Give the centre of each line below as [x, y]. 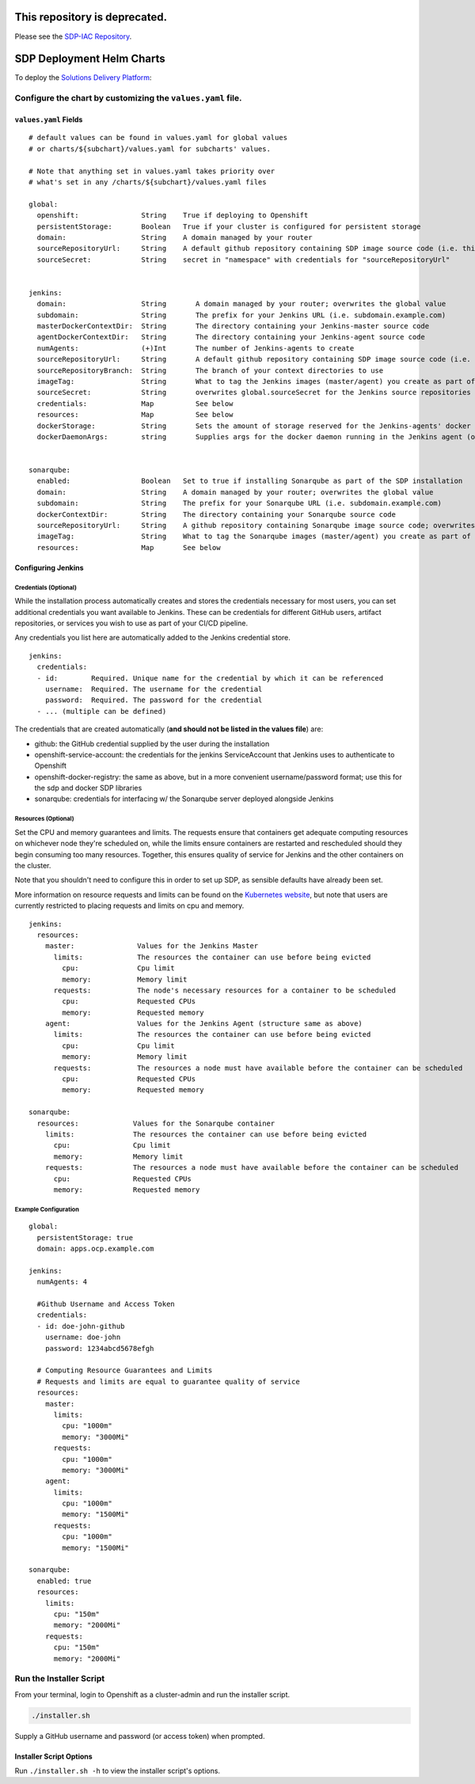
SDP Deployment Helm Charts [90, 59]
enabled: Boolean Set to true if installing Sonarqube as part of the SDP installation [250, 481]
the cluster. [33, 865]
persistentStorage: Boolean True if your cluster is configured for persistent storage [229, 226]
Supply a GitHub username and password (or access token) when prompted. [140, 1736]
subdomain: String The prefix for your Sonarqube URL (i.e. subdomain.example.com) [239, 503]
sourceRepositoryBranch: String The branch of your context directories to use [210, 370]
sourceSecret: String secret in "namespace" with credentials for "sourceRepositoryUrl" [243, 260]
